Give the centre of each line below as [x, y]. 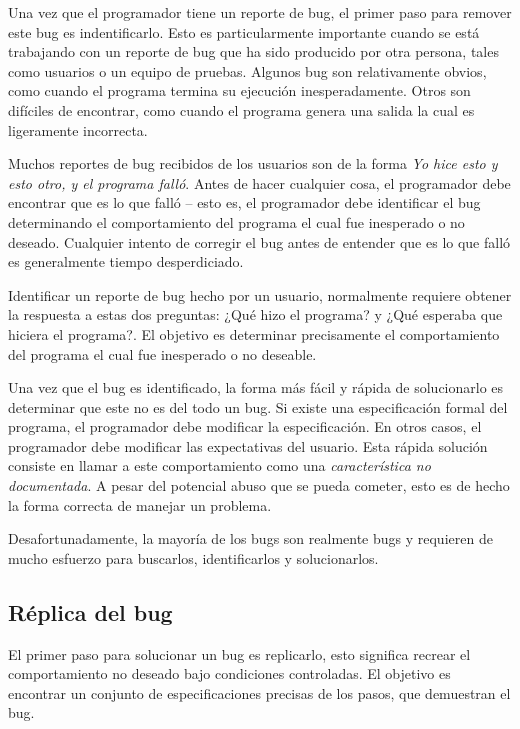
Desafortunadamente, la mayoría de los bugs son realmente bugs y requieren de [250, 538]
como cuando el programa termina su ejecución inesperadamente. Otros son [239, 90]
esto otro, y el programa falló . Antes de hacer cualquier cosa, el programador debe [259, 182]
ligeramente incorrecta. [78, 129]
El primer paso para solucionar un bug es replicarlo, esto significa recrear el [239, 653]
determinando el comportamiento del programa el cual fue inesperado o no [236, 221]
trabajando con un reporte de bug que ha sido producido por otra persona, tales [253, 51]
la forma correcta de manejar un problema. [140, 504]
